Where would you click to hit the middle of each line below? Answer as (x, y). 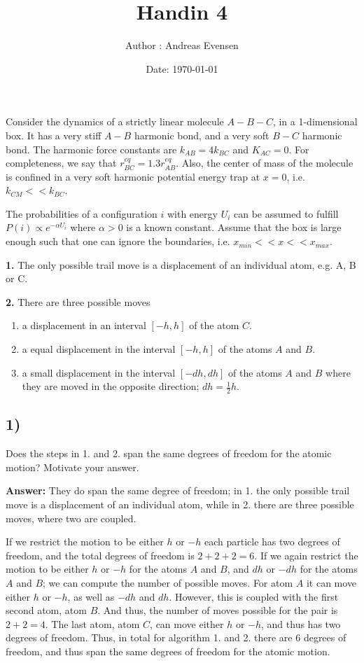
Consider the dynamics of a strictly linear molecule (115, 121)
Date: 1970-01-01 (182, 68)
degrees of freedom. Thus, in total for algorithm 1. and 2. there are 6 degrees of (176, 637)
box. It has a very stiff (54, 135)
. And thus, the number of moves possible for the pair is (218, 610)
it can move (331, 582)
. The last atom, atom (92, 623)
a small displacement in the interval (99, 372)
